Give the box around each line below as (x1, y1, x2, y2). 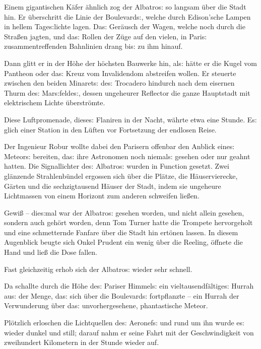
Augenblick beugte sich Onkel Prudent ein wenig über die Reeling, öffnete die (4, 237, 243, 247)
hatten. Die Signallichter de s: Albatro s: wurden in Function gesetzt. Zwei (4, 161, 229, 171)
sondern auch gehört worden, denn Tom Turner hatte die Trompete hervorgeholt (4, 217, 253, 228)
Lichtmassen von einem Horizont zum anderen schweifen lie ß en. (4, 190, 200, 201)
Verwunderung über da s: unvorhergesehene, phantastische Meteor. (4, 300, 208, 311)
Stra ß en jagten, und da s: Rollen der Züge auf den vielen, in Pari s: (4, 31, 207, 41)
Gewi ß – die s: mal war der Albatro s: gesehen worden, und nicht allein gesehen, (4, 207, 244, 218)
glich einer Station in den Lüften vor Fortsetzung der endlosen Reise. (4, 124, 217, 134)
